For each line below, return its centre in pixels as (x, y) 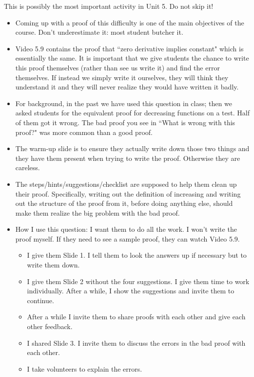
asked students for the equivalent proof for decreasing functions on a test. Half (132, 113)
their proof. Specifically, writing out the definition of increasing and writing (128, 193)
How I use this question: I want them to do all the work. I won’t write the (126, 229)
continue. (40, 300)
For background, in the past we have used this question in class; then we (124, 103)
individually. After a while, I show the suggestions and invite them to (131, 291)
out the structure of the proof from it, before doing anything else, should (124, 203)
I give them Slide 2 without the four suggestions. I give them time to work (138, 281)
